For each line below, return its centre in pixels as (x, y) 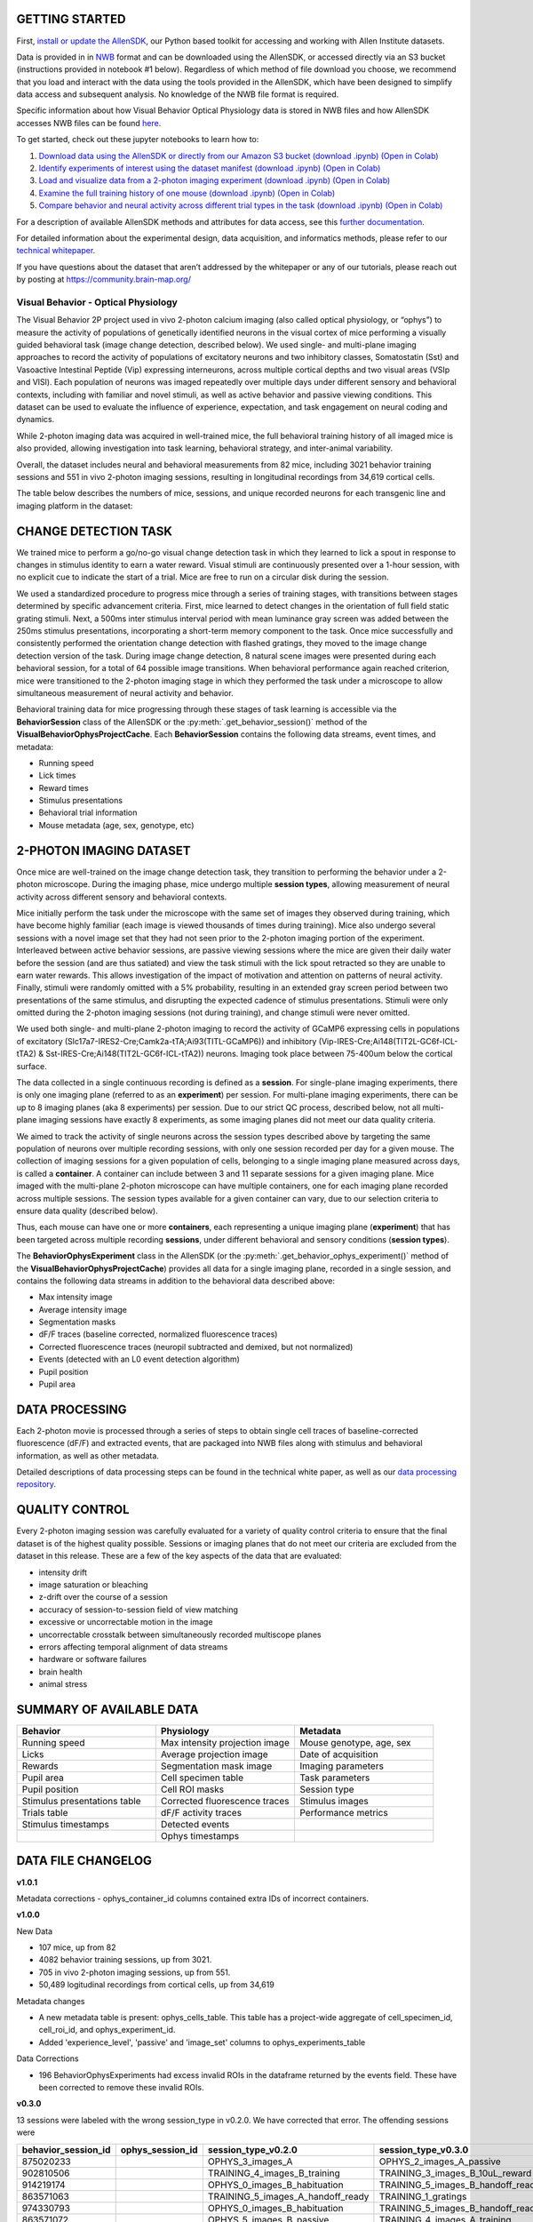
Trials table (45, 1812)
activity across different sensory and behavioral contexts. (122, 897)
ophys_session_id (159, 2149)
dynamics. (36, 420)
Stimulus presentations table (81, 1801)
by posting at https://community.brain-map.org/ (103, 279)
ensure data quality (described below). (88, 1211)
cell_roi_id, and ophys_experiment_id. (107, 2030)
